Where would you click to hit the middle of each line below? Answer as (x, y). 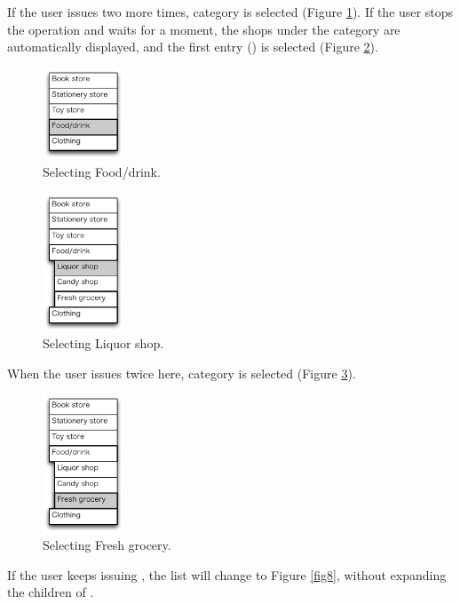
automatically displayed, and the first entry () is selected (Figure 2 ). (193, 47)
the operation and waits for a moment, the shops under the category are (204, 29)
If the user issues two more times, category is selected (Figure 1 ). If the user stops (230, 12)
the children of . (51, 592)
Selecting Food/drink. (102, 171)
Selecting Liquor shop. (103, 343)
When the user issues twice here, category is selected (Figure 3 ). (182, 373)
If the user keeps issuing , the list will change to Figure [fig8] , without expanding (227, 574)
